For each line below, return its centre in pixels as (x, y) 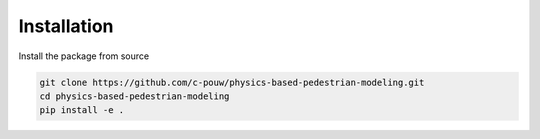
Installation (66, 26)
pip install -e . (82, 110)
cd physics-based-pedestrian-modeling (134, 96)
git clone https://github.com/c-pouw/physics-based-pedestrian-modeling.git (232, 82)
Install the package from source (84, 56)
